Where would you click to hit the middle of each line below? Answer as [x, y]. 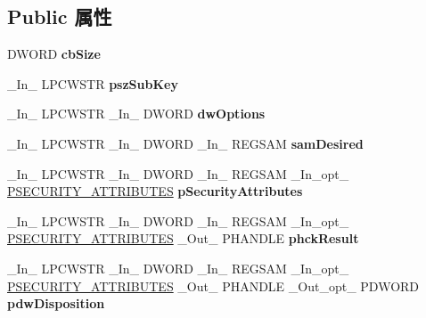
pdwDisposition [56, 303]
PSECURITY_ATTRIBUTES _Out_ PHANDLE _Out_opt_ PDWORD [213, 285]
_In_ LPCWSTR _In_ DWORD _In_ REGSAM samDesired [185, 143]
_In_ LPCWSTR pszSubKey [93, 83]
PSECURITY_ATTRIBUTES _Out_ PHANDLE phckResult [183, 238]
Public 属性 [60, 16]
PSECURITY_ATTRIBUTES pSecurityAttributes [155, 191]
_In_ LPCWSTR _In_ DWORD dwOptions [136, 114]
